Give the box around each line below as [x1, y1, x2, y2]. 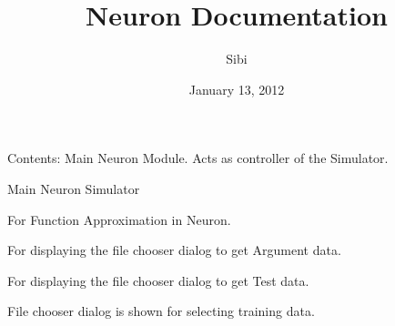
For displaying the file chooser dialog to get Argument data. [7, 240, 341, 260]
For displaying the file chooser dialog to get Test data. [7, 270, 309, 290]
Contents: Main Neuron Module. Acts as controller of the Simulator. [7, 148, 389, 168]
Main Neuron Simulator [7, 178, 140, 198]
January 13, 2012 [188, 79, 285, 98]
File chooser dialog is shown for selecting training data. [7, 301, 315, 321]
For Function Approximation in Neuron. [7, 209, 231, 229]
